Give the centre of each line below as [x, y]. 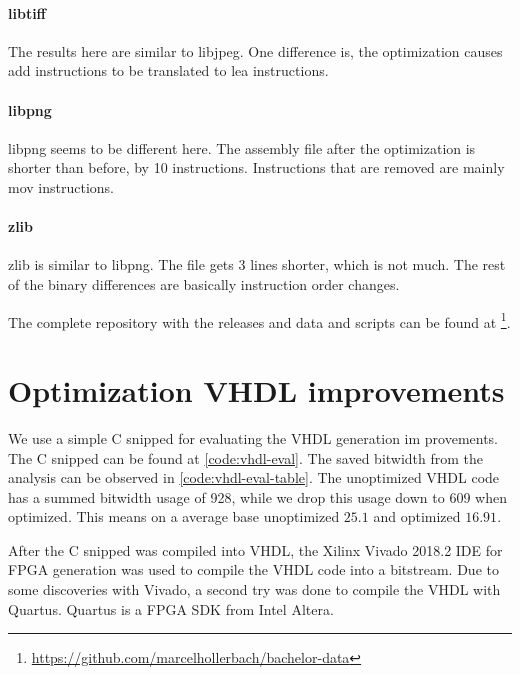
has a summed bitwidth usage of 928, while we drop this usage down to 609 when [257, 496]
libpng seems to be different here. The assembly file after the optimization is [242, 147]
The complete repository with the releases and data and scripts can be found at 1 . [259, 320]
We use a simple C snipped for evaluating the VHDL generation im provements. [253, 437]
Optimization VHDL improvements [256, 389]
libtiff [27, 12]
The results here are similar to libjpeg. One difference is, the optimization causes [255, 50]
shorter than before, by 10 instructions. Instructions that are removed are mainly [256, 167]
